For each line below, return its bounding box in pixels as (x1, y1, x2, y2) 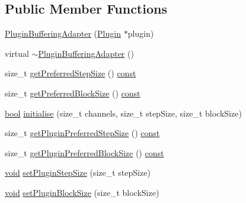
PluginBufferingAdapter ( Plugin (5, 27, 121, 40)
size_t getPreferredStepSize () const (5, 67, 136, 79)
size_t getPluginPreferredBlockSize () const (5, 146, 164, 159)
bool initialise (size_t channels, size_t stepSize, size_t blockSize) (5, 107, 242, 119)
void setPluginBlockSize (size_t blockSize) (5, 186, 159, 198)
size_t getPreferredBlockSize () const (5, 86, 140, 99)
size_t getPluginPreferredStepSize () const (5, 127, 160, 139)
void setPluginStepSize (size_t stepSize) (5, 166, 151, 179)
